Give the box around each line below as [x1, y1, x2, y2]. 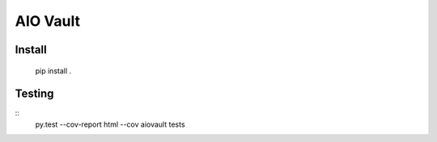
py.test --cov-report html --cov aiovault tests [35, 119, 185, 129]
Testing [15, 87, 54, 101]
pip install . [35, 65, 72, 76]
